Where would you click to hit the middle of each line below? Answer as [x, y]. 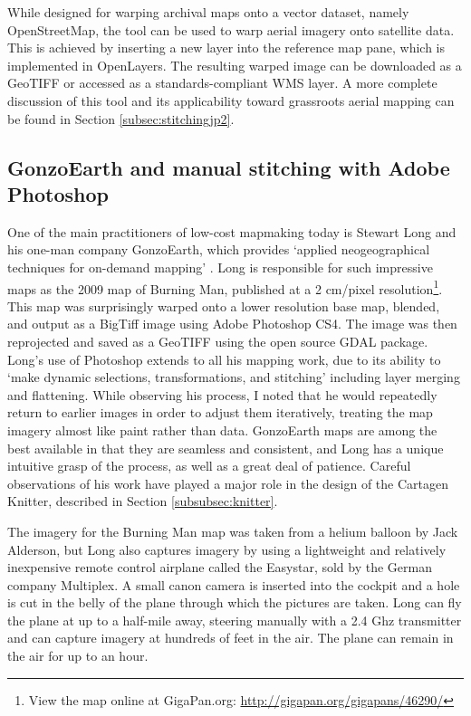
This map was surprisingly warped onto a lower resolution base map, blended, [224, 305]
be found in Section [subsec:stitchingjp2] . [121, 118]
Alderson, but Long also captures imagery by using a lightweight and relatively [227, 549]
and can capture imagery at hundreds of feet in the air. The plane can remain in [231, 638]
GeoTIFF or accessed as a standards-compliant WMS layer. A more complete [222, 83]
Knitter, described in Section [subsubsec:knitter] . [143, 501]
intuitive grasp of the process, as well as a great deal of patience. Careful [209, 466]
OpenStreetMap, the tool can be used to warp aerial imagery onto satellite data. [231, 29]
